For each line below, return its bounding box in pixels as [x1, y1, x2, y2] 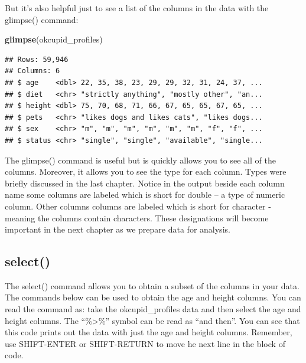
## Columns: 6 [5, 67, 60, 76]
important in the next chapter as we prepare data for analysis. [5, 223, 230, 236]
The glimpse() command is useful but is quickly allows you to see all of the [5, 153, 276, 166]
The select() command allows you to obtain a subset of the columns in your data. [5, 279, 300, 292]
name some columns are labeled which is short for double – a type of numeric [5, 188, 285, 201]
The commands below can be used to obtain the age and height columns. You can [5, 291, 301, 303]
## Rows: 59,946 [5, 55, 69, 64]
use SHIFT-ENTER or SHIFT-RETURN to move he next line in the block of [5, 337, 285, 349]
